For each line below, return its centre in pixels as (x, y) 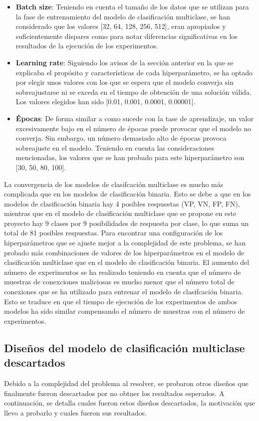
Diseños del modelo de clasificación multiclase (125, 347)
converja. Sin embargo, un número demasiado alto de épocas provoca (121, 138)
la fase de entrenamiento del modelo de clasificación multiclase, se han (123, 16)
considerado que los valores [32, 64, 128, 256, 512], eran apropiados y (121, 26)
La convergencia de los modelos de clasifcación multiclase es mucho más (114, 184)
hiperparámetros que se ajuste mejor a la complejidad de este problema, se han (125, 243)
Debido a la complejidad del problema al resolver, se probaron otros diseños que (126, 383)
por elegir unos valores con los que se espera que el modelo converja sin (125, 82)
